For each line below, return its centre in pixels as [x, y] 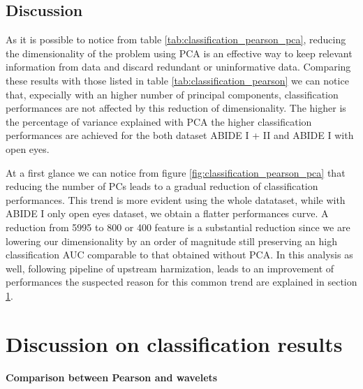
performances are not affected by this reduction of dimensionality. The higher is [176, 108]
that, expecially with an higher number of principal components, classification [172, 94]
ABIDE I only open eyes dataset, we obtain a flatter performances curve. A [167, 213]
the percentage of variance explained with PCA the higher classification [159, 121]
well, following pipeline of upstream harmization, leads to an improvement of [170, 268]
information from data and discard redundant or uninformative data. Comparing [178, 67]
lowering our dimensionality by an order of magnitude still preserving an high [171, 241]
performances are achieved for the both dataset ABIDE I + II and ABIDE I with [180, 135]
